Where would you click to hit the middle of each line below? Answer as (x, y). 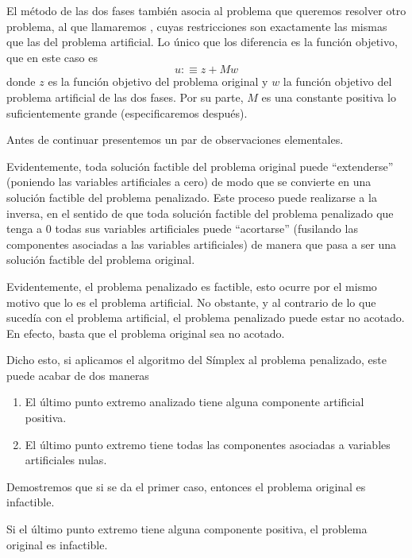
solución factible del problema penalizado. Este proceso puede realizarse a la (192, 197)
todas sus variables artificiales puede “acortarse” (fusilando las (206, 229)
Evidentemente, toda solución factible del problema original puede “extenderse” (200, 166)
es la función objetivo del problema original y (158, 81)
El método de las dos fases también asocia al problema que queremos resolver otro (206, 10)
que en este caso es (52, 57)
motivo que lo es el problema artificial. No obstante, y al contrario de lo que (191, 302)
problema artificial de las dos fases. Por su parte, (125, 97)
